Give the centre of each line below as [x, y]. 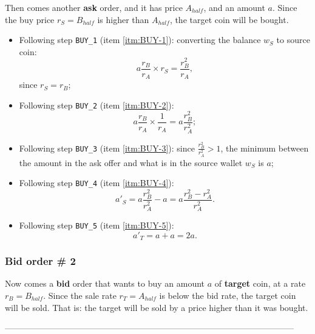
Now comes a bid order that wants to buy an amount [105, 283]
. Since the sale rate [80, 296]
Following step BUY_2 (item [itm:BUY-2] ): [97, 105]
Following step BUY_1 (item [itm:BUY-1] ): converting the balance [140, 40]
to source [293, 40]
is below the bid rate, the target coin [228, 296]
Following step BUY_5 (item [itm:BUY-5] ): [97, 225]
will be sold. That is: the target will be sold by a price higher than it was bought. [157, 307]
